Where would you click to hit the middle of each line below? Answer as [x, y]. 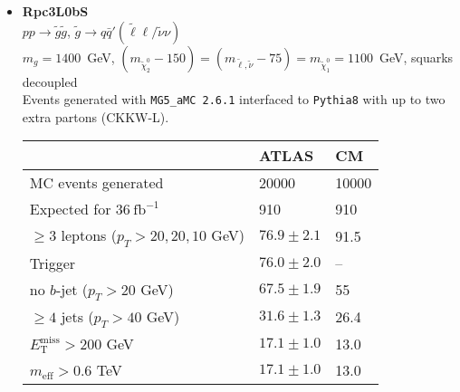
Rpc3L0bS [55, 11]
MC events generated [96, 183]
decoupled [50, 81]
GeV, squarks [416, 57]
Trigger [53, 263]
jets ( [77, 316]
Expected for [70, 209]
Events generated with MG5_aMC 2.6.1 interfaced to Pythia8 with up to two [234, 99]
